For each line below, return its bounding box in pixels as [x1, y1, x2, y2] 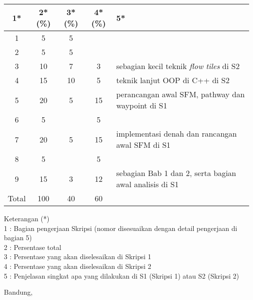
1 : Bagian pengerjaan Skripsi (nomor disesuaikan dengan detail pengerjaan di [4, 223, 237, 233]
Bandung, [4, 287, 33, 297]
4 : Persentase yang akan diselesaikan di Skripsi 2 [4, 261, 151, 271]
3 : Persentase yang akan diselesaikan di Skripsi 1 [4, 251, 151, 262]
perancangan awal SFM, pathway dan [116, 88, 245, 100]
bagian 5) [4, 232, 32, 243]
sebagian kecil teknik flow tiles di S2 [116, 60, 240, 71]
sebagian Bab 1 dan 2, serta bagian [116, 167, 236, 178]
